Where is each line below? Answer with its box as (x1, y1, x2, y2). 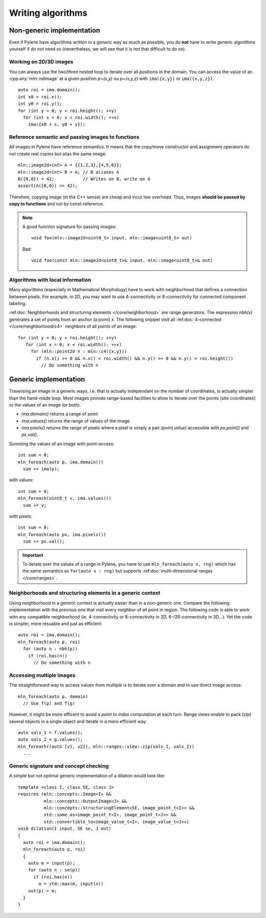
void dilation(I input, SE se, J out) (18, 826, 112, 832)
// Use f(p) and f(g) (23, 700, 75, 706)
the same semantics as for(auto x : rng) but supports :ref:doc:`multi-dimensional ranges (22, 568, 213, 574)
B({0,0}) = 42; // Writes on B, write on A (18, 176, 150, 182)
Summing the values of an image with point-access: (9, 441, 115, 447)
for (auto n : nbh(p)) (23, 646, 78, 651)
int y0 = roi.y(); (18, 101, 63, 107)
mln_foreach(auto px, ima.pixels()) (18, 532, 106, 537)
